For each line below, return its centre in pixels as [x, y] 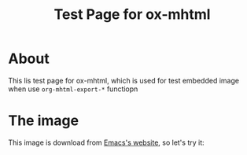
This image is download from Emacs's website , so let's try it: [106, 142]
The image [44, 121]
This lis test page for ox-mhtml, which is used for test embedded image [124, 80]
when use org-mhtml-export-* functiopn [73, 89]
